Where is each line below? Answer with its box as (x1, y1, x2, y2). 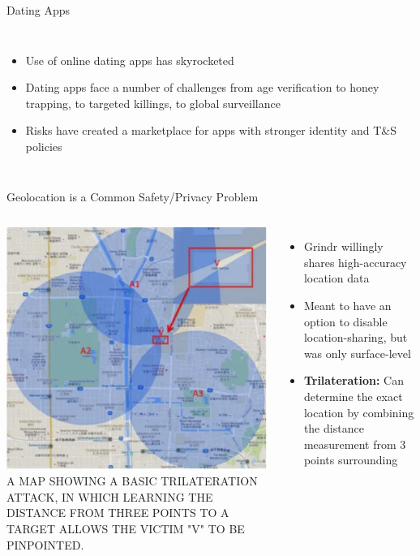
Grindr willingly (303, 238, 384, 255)
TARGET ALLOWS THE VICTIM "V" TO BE (6, 519, 245, 537)
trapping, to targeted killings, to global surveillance (25, 94, 281, 111)
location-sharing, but (303, 329, 408, 346)
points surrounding (303, 451, 398, 468)
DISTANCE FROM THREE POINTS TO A (6, 504, 229, 521)
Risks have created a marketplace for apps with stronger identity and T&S (25, 122, 397, 139)
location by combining (303, 403, 414, 420)
